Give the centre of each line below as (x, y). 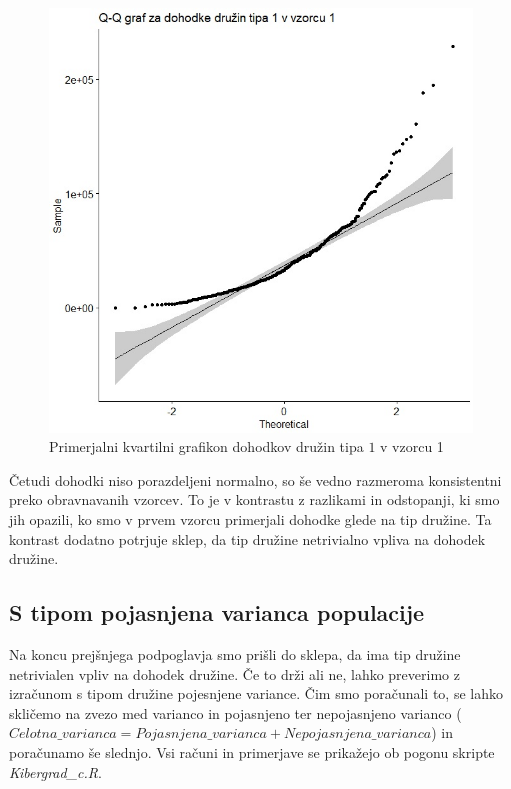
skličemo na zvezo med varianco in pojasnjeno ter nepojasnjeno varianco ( (235, 712)
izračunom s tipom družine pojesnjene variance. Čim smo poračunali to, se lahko (256, 693)
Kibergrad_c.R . (55, 771)
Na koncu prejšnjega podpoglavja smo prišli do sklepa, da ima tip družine (235, 653)
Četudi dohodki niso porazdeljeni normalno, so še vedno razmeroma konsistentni (255, 479)
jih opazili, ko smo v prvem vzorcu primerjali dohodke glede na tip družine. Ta (250, 519)
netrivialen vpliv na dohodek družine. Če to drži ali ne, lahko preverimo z (234, 673)
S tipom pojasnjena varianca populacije (217, 612)
